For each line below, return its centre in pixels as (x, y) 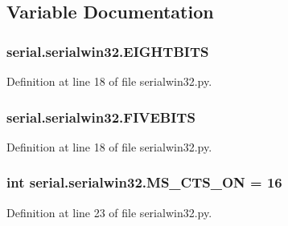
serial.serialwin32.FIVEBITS (101, 117)
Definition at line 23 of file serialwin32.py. (109, 212)
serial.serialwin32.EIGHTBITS (108, 51)
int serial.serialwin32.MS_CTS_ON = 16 (144, 182)
